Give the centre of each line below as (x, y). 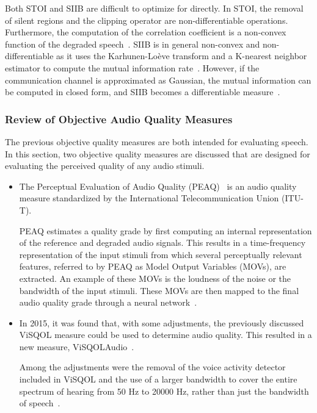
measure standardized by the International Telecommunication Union (149, 198)
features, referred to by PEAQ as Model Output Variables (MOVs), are (153, 266)
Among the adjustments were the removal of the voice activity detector (152, 367)
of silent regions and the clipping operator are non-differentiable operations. (147, 20)
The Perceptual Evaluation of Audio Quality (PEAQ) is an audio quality (158, 186)
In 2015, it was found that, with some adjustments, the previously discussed (162, 322)
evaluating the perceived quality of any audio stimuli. (105, 166)
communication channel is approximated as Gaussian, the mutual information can (158, 80)
